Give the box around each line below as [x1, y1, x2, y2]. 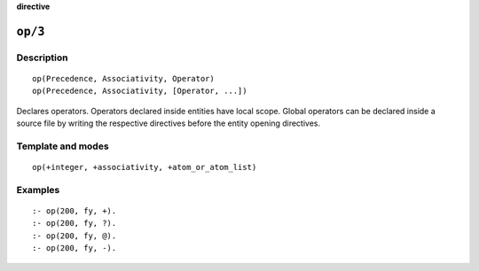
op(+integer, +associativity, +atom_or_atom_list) [32, 162, 257, 173]
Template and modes [16, 140, 110, 152]
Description [16, 51, 68, 64]
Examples [16, 183, 60, 196]
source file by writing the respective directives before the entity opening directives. [16, 118, 321, 128]
